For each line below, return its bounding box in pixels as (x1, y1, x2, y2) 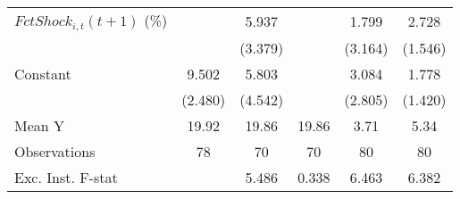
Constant (14, 62, 71, 84)
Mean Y (14, 114, 65, 136)
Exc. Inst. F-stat (14, 166, 118, 187)
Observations (14, 140, 96, 162)
